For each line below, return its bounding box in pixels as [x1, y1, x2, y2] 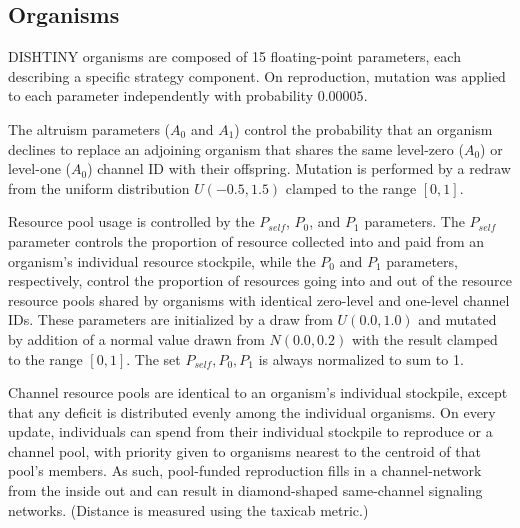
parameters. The [364, 211, 465, 232]
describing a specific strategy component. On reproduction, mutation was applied [8, 65, 506, 86]
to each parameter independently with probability [8, 85, 314, 106]
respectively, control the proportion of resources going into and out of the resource [8, 270, 512, 291]
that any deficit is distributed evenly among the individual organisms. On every [8, 401, 496, 422]
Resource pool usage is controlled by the [8, 211, 255, 232]
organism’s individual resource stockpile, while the [8, 250, 316, 271]
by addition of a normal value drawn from [8, 328, 265, 349]
